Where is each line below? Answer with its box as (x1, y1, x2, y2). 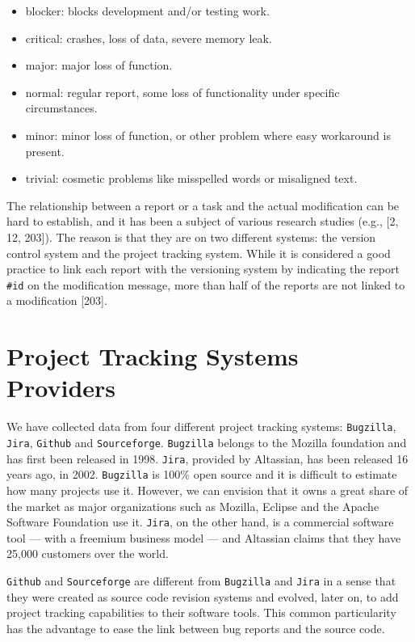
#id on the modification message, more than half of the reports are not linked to (6, 276, 405, 293)
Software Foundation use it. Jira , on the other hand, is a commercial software (6, 513, 394, 530)
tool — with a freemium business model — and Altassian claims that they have (6, 529, 401, 546)
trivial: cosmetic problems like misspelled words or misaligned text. (25, 170, 358, 187)
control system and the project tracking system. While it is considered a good (6, 244, 391, 261)
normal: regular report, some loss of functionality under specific (25, 83, 340, 100)
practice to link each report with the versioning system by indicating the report (6, 260, 400, 277)
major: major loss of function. (25, 57, 173, 74)
